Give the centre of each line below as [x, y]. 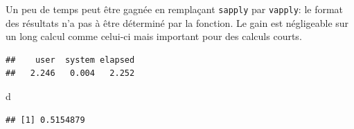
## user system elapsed [70, 60]
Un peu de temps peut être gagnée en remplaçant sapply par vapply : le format [175, 9]
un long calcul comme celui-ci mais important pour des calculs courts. [154, 36]
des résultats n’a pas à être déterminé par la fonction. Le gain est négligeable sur [177, 22]
